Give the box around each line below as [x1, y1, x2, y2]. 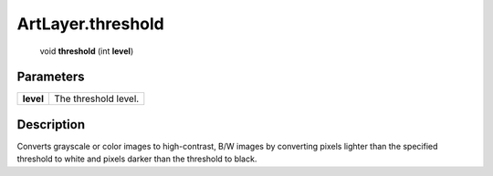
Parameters [16, 69, 85, 85]
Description [16, 117, 86, 132]
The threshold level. [53, 92, 140, 105]
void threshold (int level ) [39, 46, 134, 57]
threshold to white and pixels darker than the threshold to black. [16, 153, 257, 164]
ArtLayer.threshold [16, 14, 164, 34]
